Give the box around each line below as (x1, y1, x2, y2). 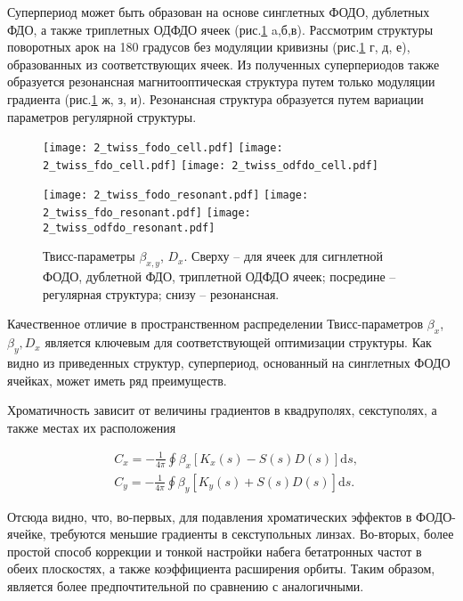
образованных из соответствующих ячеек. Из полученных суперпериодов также (7, 54, 440, 73)
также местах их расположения (7, 418, 176, 436)
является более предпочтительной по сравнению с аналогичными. (7, 576, 364, 595)
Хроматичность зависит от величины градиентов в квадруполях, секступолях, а (7, 401, 437, 419)
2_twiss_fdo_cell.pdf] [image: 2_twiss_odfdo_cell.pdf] (43, 158, 378, 172)
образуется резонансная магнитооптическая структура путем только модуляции (7, 72, 435, 91)
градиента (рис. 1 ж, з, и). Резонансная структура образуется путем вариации (7, 89, 424, 108)
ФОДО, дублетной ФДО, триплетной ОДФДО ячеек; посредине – (43, 267, 396, 286)
